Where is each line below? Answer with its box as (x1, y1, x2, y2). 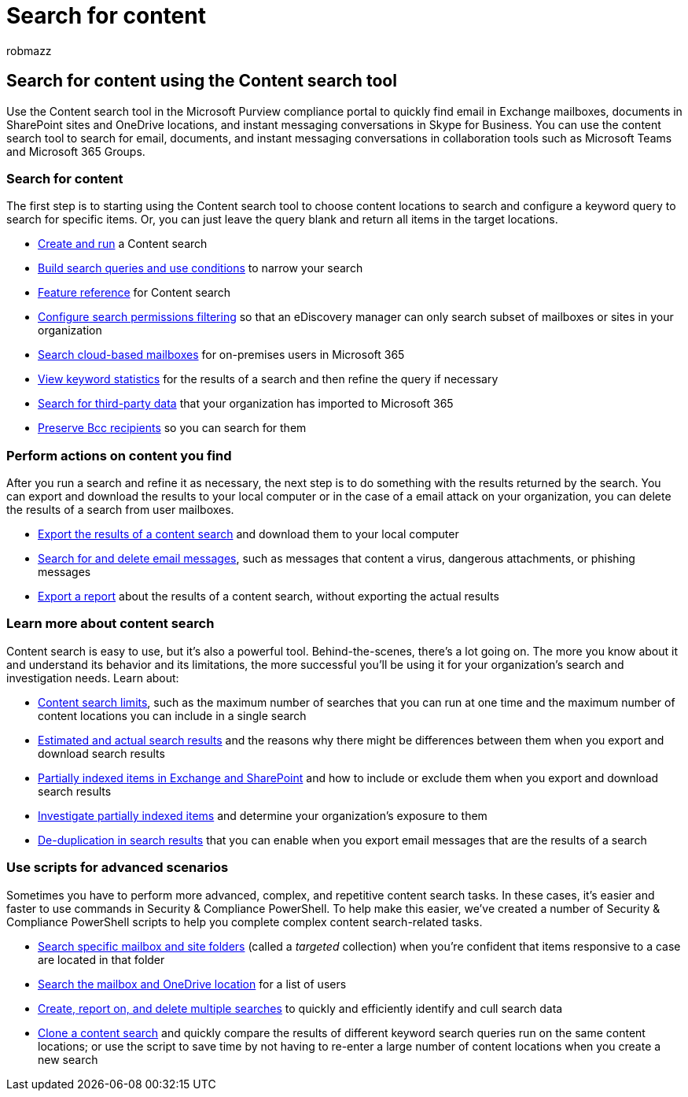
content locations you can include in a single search (38, 708, 307, 722)
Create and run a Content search (38, 237, 208, 251)
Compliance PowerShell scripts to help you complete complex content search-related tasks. (6, 914, 483, 929)
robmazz (6, 43, 52, 57)
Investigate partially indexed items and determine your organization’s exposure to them (38, 808, 487, 822)
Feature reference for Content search (38, 286, 231, 300)
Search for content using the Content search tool (6, 71, 397, 91)
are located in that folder (38, 952, 165, 966)
